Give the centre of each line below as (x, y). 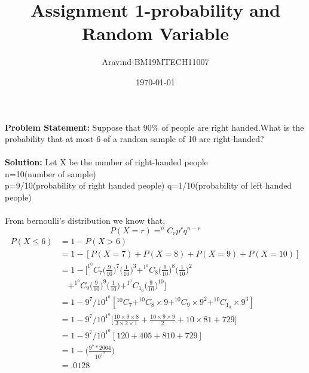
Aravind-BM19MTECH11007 (155, 62)
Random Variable (155, 33)
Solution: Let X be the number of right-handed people (106, 162)
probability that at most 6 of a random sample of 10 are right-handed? (134, 139)
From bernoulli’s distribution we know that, (85, 221)
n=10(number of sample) (51, 173)
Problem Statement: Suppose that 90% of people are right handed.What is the (154, 127)
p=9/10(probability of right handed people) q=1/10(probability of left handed (149, 185)
